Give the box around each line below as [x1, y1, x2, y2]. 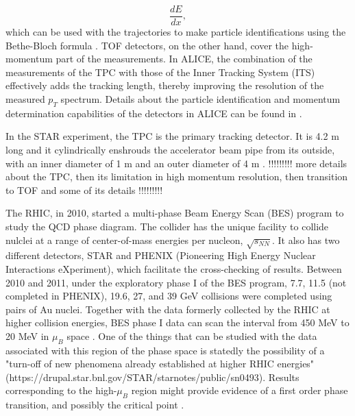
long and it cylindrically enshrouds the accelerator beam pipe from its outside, [5, 143, 335, 157]
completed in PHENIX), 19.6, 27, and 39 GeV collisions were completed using [5, 289, 332, 303]
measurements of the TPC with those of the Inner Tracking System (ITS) [5, 64, 315, 79]
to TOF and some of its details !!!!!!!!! [5, 182, 163, 197]
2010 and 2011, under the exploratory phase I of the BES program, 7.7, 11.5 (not [5, 275, 347, 289]
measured [5, 92, 45, 106]
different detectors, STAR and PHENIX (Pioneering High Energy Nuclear [5, 248, 316, 262]
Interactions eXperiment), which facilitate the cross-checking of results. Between [5, 261, 342, 276]
